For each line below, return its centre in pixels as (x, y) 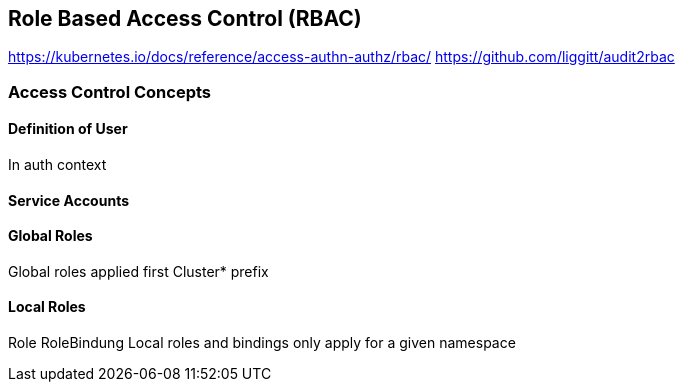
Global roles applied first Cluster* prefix (138, 271)
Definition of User (68, 129)
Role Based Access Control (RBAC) (185, 18)
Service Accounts (68, 200)
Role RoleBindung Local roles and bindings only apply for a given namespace (262, 343)
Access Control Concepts (109, 91)
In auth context (57, 165)
